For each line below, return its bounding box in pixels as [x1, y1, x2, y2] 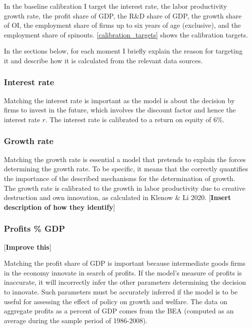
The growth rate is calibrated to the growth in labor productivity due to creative [4, 183, 246, 193]
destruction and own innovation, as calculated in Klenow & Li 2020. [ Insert [4, 192, 231, 202]
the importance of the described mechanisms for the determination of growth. [4, 173, 235, 183]
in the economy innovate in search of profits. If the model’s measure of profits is [4, 267, 242, 277]
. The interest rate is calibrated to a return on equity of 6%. [45, 114, 225, 124]
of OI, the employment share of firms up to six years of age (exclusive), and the [4, 20, 241, 30]
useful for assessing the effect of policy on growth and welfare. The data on [4, 296, 227, 306]
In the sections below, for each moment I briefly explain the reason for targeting [4, 46, 243, 56]
